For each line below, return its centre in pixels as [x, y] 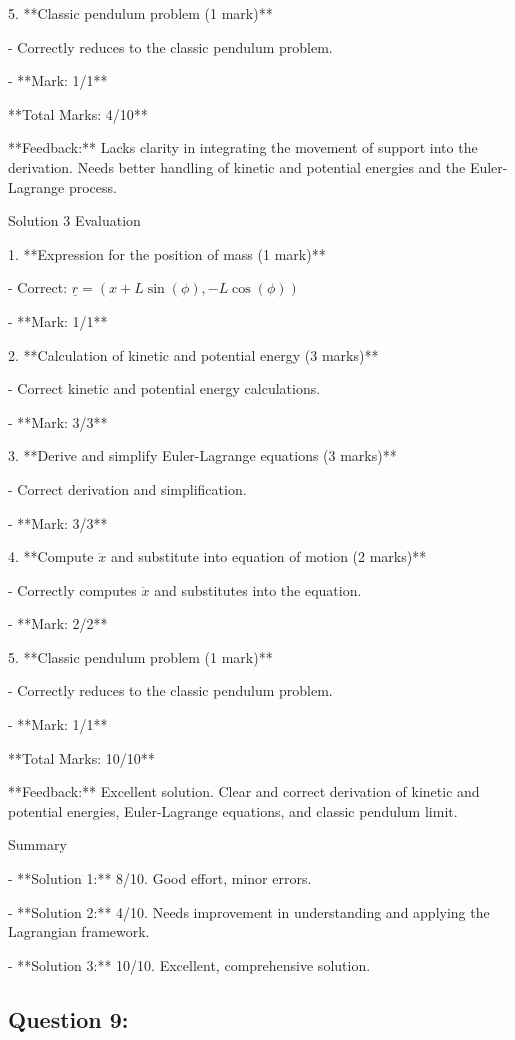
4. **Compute [51, 556]
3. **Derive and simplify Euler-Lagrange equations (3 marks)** [202, 455]
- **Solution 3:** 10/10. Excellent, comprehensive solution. [189, 964]
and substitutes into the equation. [258, 589]
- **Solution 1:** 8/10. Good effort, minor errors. [160, 878]
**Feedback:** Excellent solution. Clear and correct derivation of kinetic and [244, 791]
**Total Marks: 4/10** [78, 113]
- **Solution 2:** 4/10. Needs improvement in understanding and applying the [249, 911]
